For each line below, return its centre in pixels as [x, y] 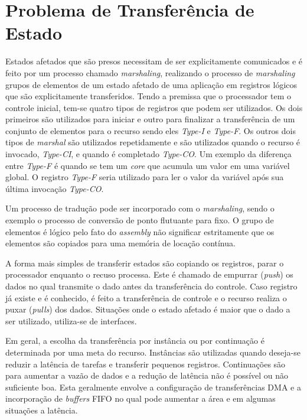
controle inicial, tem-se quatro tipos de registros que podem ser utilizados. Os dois [154, 107]
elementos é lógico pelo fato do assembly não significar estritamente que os [140, 231]
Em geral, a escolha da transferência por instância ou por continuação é [135, 341]
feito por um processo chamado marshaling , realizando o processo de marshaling [150, 72]
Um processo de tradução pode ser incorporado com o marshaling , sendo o [140, 208]
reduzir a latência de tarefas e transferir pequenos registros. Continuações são [146, 364]
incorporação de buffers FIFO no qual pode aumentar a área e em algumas [141, 398]
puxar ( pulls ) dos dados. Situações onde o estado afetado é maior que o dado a [148, 309]
